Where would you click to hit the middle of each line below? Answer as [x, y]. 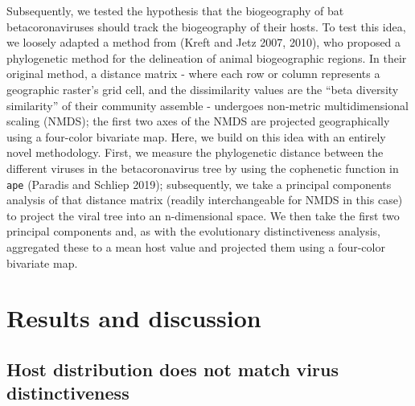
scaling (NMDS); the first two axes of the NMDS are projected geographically [198, 121]
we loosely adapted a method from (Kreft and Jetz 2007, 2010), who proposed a [204, 42]
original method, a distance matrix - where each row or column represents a [193, 74]
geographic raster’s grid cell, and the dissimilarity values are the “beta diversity [203, 89]
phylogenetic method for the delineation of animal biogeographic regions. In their [207, 57]
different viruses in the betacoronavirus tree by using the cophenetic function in [203, 168]
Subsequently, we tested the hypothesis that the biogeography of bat [175, 10]
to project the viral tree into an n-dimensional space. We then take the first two [203, 215]
